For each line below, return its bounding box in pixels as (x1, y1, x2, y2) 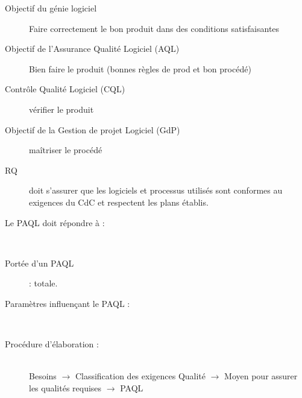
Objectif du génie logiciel (5, 2, 97, 14)
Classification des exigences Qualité (75, 370, 206, 382)
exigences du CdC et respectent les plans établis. (29, 195, 209, 208)
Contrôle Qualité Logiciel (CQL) (5, 83, 125, 95)
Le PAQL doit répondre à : (5, 216, 105, 229)
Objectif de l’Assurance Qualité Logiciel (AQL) (5, 42, 180, 55)
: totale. (29, 277, 58, 289)
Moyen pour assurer (224, 370, 298, 382)
